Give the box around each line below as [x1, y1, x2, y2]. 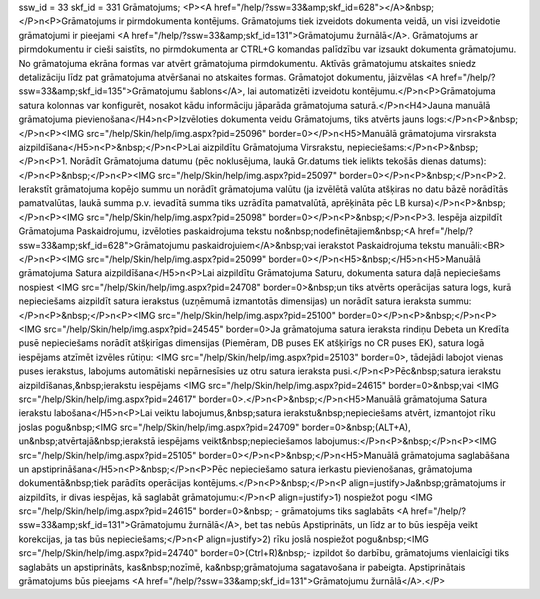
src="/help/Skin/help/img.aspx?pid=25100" [157, 309, 337, 321]
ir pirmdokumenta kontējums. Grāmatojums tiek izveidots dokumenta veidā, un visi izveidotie [118, 15, 501, 27]
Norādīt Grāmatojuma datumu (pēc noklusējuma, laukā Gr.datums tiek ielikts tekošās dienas [69, 155, 449, 167]
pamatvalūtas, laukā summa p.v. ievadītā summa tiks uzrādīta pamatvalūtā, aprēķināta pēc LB [18, 197, 406, 209]
